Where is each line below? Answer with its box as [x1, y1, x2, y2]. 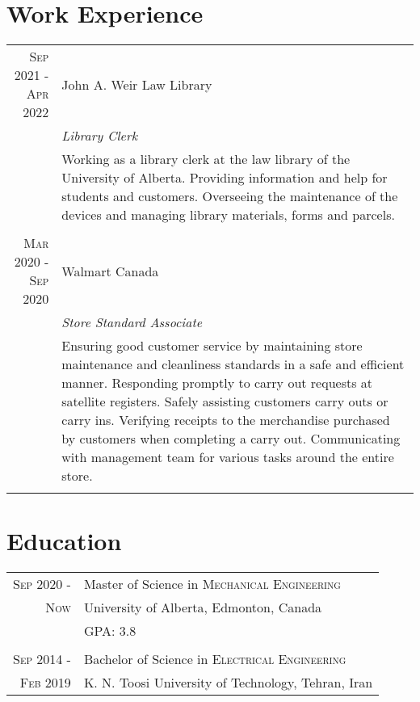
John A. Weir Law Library [61, 74, 212, 94]
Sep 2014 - [13, 649, 71, 669]
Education [6, 524, 122, 557]
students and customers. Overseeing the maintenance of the [61, 187, 398, 206]
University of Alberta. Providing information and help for [61, 168, 388, 187]
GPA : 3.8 [83, 621, 136, 641]
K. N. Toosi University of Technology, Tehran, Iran [83, 673, 373, 692]
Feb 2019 [19, 673, 71, 692]
